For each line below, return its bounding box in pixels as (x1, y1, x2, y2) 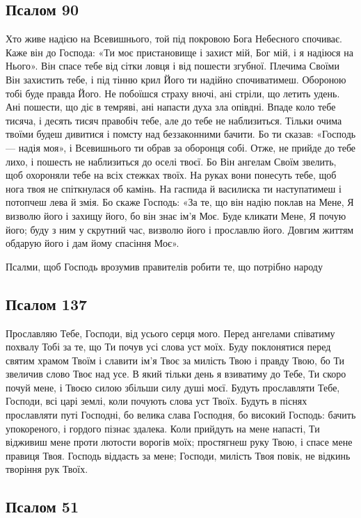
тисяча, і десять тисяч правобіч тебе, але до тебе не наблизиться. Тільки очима (6, 113, 342, 127)
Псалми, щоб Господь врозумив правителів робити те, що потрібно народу (6, 259, 323, 273)
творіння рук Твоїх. (6, 462, 88, 476)
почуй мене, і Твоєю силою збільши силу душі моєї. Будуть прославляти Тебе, (6, 380, 340, 394)
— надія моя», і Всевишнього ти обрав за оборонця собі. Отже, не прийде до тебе (6, 140, 356, 154)
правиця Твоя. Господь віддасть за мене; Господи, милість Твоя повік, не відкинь (6, 448, 351, 462)
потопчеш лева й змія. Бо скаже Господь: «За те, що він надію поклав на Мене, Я (6, 195, 354, 209)
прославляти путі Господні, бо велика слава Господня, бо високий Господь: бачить (6, 407, 356, 422)
